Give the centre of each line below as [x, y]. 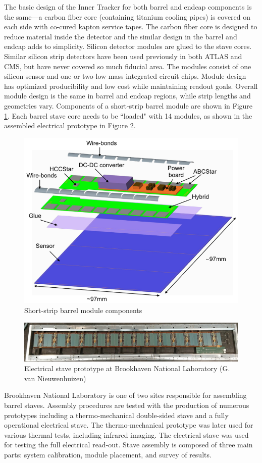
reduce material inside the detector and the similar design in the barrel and [121, 36]
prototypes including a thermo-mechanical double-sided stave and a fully [116, 415]
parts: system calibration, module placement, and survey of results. [108, 454]
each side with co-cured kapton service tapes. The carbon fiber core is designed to [131, 27]
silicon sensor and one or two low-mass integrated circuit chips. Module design [125, 76]
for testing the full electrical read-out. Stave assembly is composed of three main [128, 445]
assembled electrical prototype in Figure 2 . [70, 125]
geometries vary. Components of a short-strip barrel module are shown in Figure [128, 105]
